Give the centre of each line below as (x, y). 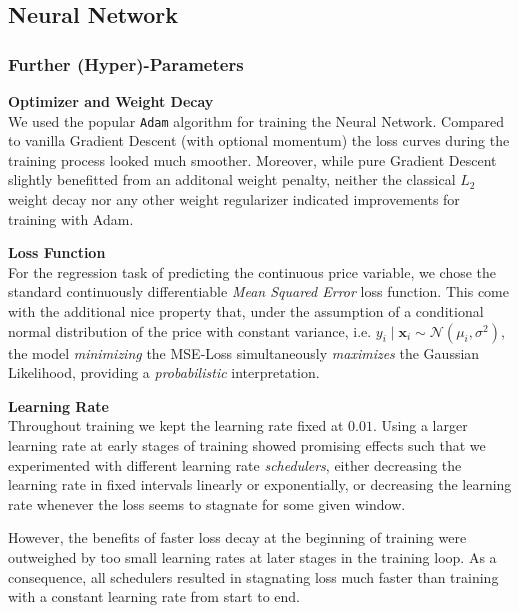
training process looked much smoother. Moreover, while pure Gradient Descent (252, 159)
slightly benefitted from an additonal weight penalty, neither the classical (232, 179)
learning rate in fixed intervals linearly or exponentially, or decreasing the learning (260, 484)
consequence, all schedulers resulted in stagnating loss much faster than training (253, 576)
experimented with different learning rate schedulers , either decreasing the (235, 464)
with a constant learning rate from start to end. (154, 596)
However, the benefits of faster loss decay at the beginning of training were (237, 537)
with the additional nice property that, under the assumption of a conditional (246, 311)
